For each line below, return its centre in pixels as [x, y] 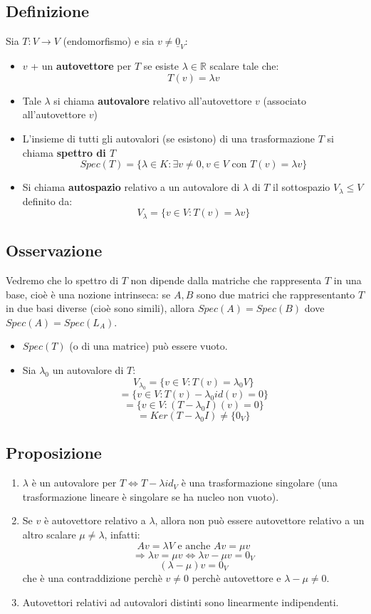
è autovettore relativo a [95, 520]
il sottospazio [302, 187]
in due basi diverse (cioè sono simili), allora [100, 308]
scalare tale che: [244, 66]
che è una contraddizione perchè [92, 578]
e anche [194, 546]
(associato [284, 100]
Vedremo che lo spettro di [62, 280]
